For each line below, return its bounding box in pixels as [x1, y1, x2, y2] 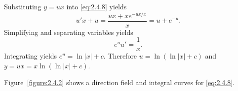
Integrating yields [4, 51, 57, 61]
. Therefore [103, 51, 137, 61]
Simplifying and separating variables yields [4, 27, 133, 37]
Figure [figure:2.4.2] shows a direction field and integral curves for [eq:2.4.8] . [4, 77, 235, 87]
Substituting [4, 1, 41, 11]
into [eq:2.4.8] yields [66, 1, 127, 11]
